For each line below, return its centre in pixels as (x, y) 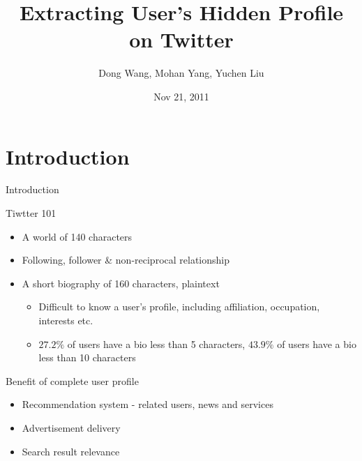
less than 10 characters (87, 357)
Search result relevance (71, 451)
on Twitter (181, 39)
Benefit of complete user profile (72, 380)
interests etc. (66, 320)
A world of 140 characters (77, 236)
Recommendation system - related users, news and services (148, 404)
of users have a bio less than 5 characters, (156, 343)
